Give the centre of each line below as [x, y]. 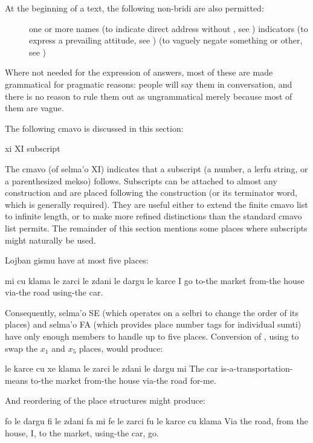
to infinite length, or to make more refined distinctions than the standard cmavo [153, 216]
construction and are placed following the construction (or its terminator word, [151, 192]
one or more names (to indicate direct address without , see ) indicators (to [169, 28]
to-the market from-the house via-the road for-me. [123, 380]
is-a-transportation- [257, 368]
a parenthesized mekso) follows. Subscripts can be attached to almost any [141, 180]
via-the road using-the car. [54, 292]
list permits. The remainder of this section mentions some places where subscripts [156, 228]
